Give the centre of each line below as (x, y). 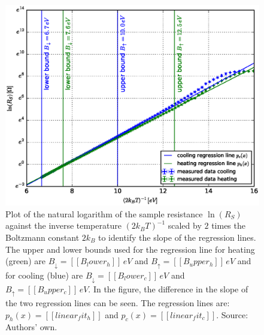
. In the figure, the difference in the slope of (168, 288)
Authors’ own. (31, 327)
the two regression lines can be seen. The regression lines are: (118, 302)
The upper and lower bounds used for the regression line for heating (130, 249)
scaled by (185, 225)
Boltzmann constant (43, 237)
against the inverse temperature (63, 225)
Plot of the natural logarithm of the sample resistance (104, 213)
